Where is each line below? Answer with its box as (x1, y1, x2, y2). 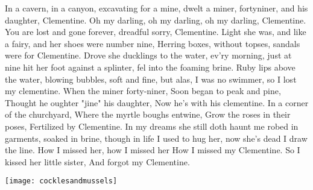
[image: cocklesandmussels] (5, 177, 118, 186)
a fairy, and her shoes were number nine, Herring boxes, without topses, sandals (5, 37, 300, 49)
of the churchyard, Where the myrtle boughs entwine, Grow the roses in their (5, 108, 291, 121)
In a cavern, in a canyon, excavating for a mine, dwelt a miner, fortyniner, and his (5, 2, 308, 14)
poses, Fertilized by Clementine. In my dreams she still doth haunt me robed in (5, 119, 299, 132)
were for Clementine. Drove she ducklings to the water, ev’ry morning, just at (5, 49, 292, 62)
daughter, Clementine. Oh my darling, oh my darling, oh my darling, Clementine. (5, 13, 306, 26)
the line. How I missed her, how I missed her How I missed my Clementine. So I (5, 144, 300, 156)
